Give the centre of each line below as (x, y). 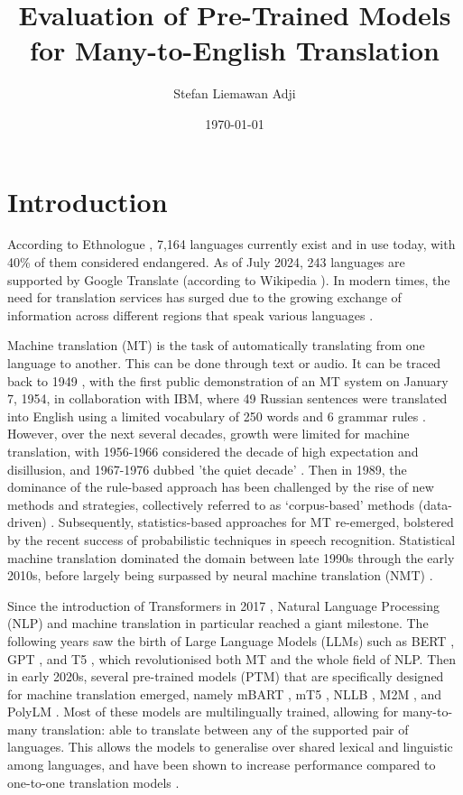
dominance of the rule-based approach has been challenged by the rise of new (221, 487)
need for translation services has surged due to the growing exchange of (204, 297)
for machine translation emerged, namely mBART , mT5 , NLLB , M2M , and (225, 693)
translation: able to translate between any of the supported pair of (225, 729)
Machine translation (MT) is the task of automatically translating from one (216, 345)
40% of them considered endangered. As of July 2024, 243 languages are (206, 262)
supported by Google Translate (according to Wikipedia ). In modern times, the (229, 279)
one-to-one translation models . (93, 782)
